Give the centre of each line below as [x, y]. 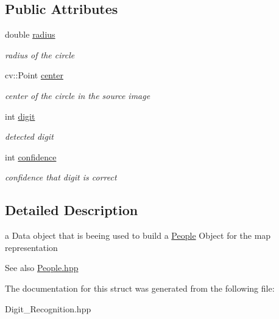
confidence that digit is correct [61, 177]
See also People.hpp [42, 268]
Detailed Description [72, 210]
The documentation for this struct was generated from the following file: [140, 288]
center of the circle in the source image [78, 95]
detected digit [29, 136]
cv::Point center [34, 75]
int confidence [31, 156]
